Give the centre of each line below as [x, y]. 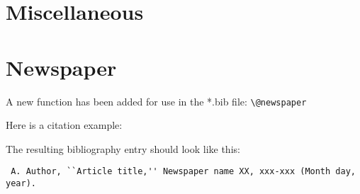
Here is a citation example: [64, 125]
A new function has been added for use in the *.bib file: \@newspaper [156, 101]
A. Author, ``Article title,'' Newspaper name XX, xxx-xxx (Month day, [183, 172]
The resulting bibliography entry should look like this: [123, 148]
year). [21, 183]
